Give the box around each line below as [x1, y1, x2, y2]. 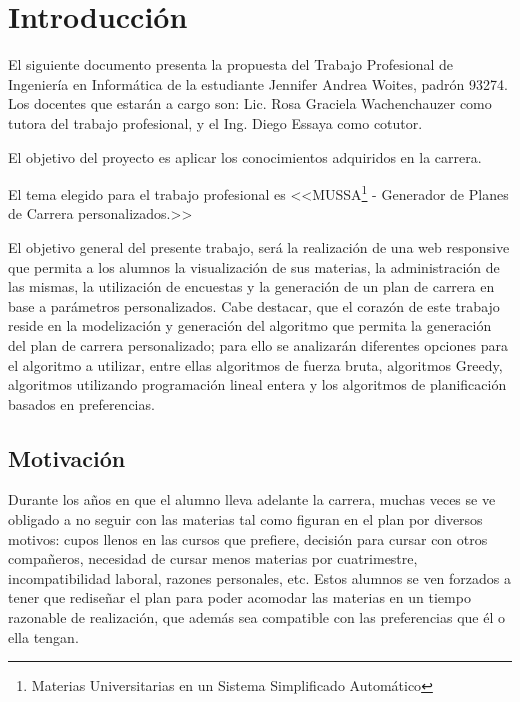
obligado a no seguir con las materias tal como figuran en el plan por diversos [8, 509, 483, 530]
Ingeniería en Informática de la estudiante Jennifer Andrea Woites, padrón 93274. [8, 73, 508, 94]
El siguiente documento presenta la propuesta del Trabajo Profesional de [8, 54, 453, 75]
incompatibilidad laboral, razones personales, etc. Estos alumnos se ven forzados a [8, 567, 512, 588]
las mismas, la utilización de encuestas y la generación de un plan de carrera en [8, 276, 495, 297]
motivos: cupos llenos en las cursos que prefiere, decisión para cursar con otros [8, 528, 488, 549]
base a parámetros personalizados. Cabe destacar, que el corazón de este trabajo [8, 295, 500, 316]
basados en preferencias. [8, 393, 155, 414]
